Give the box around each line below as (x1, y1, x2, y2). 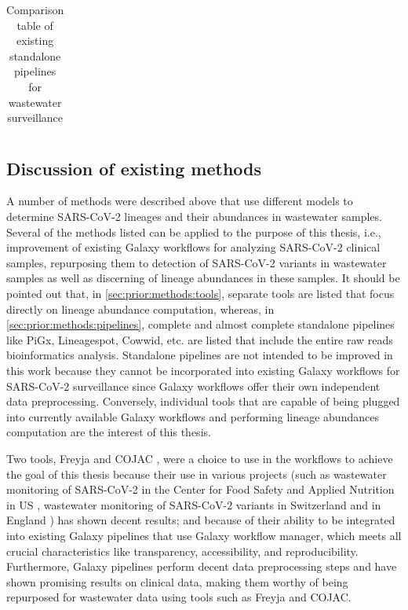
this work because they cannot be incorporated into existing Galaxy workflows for (6, 362, 400, 378)
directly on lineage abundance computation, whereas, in (6, 300, 275, 317)
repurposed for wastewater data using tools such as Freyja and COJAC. (6, 589, 352, 605)
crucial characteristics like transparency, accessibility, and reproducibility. (6, 542, 359, 559)
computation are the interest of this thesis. (6, 424, 211, 440)
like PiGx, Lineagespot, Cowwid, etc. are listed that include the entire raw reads (6, 331, 393, 347)
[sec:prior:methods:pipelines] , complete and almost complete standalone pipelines (6, 316, 395, 333)
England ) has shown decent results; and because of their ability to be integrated (6, 512, 395, 528)
